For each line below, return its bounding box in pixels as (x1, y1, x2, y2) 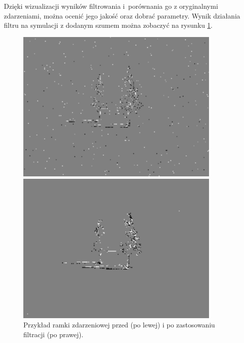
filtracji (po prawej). (23, 329, 84, 339)
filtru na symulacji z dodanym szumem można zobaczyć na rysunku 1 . (4, 20, 213, 30)
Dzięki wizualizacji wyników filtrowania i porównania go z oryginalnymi (4, 1, 218, 11)
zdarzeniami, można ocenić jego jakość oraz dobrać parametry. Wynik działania (4, 10, 241, 20)
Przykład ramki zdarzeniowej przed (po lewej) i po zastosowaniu (23, 320, 215, 330)
